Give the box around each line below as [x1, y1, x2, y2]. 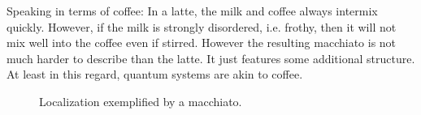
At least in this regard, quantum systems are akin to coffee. [7, 66, 303, 83]
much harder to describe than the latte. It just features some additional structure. [7, 49, 415, 66]
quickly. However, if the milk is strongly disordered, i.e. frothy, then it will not [7, 18, 397, 35]
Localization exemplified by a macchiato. [39, 92, 242, 109]
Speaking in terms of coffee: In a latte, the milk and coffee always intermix [7, 2, 378, 19]
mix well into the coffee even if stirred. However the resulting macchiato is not [7, 34, 397, 51]
